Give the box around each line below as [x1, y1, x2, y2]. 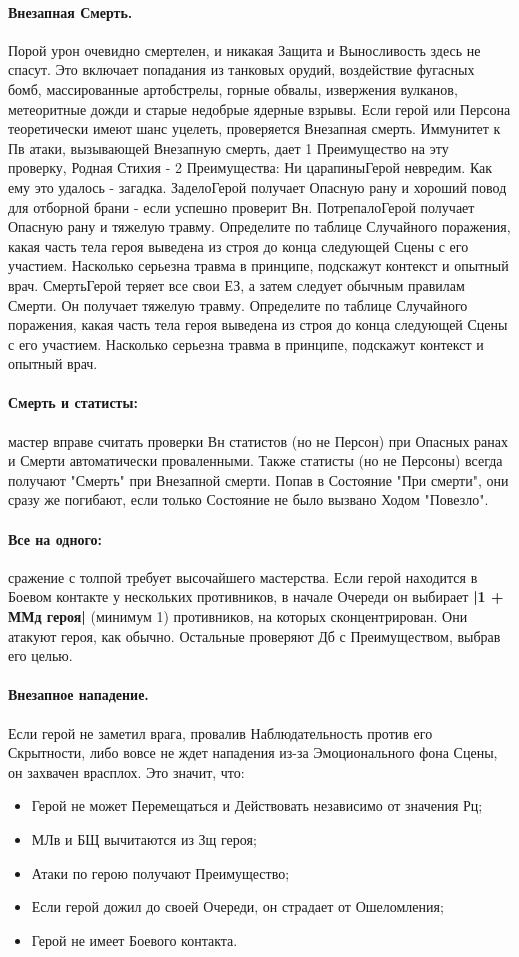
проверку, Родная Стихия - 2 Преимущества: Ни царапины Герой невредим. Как [8, 157, 493, 178]
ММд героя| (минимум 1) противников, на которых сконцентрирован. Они [8, 606, 468, 627]
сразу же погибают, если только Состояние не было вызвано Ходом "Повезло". [8, 489, 489, 510]
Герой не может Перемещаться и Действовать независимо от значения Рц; [31, 795, 483, 816]
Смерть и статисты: [8, 392, 138, 413]
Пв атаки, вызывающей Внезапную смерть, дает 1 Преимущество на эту [8, 137, 449, 158]
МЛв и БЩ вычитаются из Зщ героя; [31, 829, 257, 849]
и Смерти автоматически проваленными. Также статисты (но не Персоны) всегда [8, 450, 503, 471]
